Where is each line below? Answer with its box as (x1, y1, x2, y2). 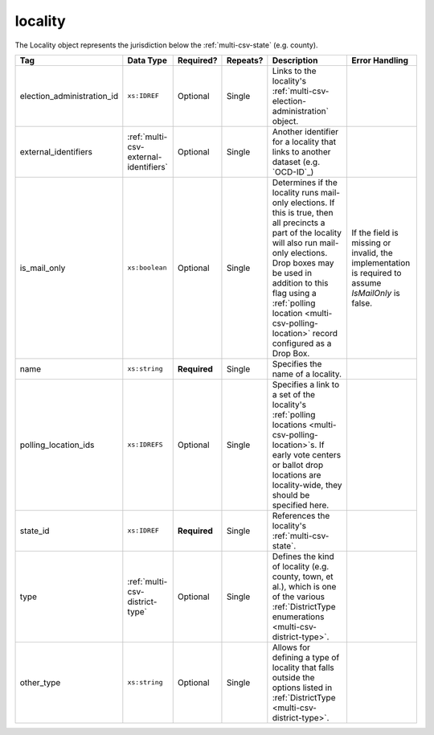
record (312, 327, 338, 339)
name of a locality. (272, 368, 342, 380)
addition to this (272, 277, 329, 289)
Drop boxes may (272, 257, 334, 269)
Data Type (127, 55, 168, 66)
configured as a (272, 338, 332, 349)
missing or (351, 237, 391, 248)
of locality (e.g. (272, 560, 330, 572)
